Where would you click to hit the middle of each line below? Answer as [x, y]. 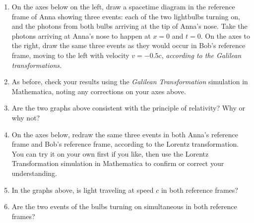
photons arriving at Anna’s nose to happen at [81, 35]
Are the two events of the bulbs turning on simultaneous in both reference [124, 206]
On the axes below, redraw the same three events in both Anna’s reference [125, 134]
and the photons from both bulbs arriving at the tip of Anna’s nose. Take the [129, 26]
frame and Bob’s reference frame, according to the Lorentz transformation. [125, 144]
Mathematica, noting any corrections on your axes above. [99, 91]
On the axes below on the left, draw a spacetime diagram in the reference [123, 6]
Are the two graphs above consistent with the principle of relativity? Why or [128, 108]
